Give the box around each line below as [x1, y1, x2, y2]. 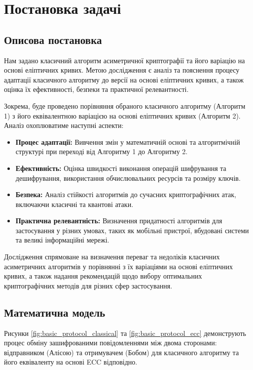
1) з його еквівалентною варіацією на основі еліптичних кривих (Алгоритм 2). [4, 110, 241, 121]
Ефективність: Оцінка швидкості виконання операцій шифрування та [15, 163, 226, 173]
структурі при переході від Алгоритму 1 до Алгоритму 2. [15, 146, 188, 157]
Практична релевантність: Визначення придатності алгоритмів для [15, 215, 222, 226]
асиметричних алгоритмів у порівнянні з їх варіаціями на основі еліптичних [4, 261, 233, 271]
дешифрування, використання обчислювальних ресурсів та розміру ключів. [15, 172, 241, 183]
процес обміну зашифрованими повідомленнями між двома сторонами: [4, 337, 217, 348]
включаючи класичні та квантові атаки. [15, 199, 134, 209]
